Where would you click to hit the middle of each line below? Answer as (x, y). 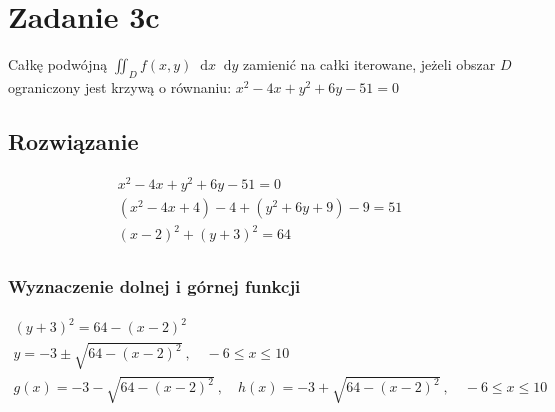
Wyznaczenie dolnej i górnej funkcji (154, 286)
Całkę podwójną (58, 64)
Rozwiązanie (73, 140)
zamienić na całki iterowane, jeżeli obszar (369, 64)
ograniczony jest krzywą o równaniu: (120, 86)
